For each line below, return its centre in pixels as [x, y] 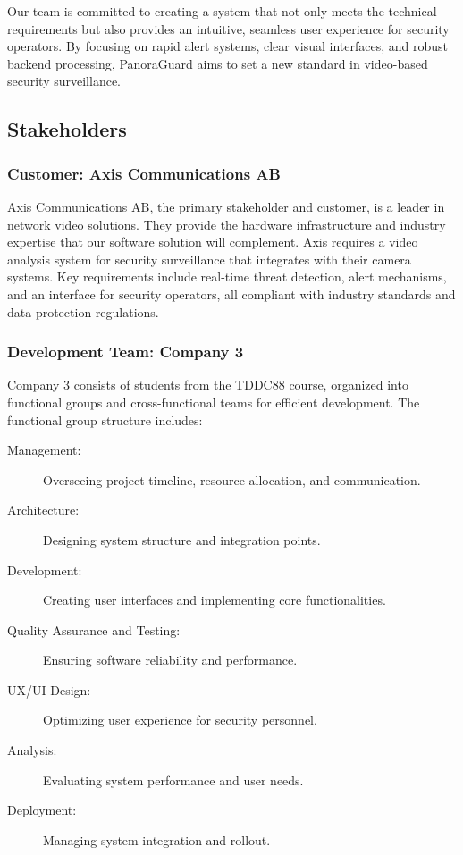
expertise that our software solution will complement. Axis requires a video [213, 242]
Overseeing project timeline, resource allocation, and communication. [232, 479]
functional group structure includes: [105, 419]
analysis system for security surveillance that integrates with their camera [209, 259]
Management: [44, 450]
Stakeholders [67, 129]
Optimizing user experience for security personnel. [180, 720]
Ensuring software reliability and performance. [170, 660]
